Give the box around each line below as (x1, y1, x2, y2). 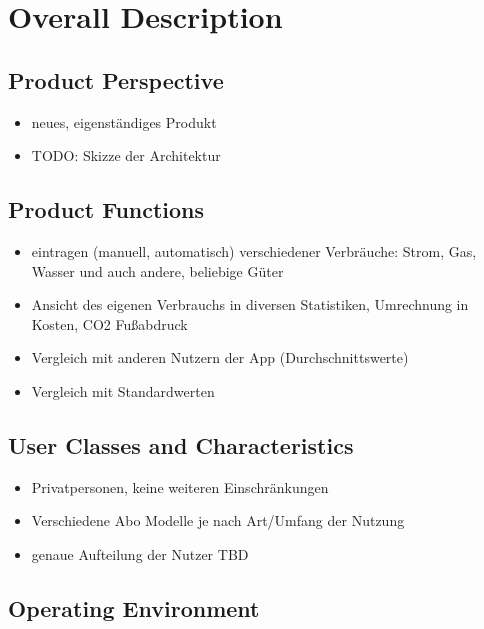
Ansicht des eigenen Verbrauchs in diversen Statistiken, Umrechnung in (31, 294, 469, 315)
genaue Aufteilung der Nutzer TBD (31, 543, 249, 564)
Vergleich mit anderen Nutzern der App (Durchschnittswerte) (31, 347, 409, 368)
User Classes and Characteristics (8, 429, 354, 460)
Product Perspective (8, 64, 224, 95)
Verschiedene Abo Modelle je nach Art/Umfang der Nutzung (31, 510, 405, 531)
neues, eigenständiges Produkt (31, 111, 217, 132)
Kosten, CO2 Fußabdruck (31, 313, 188, 334)
